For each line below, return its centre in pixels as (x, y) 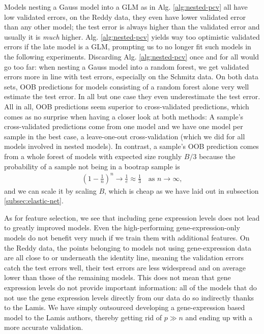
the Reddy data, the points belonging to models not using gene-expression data (128, 247)
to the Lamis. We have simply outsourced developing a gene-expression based (125, 307)
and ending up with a (219, 317)
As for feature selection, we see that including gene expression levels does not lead (132, 217)
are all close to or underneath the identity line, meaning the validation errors (124, 257)
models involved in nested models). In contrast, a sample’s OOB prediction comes (131, 146)
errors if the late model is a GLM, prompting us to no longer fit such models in (128, 47)
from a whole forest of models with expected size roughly (93, 156)
